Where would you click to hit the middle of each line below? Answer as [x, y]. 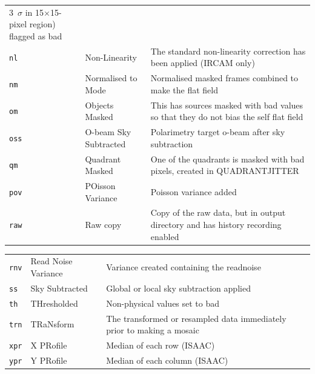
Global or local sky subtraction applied [178, 288]
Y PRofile [49, 360]
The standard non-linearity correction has [228, 51]
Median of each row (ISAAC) [161, 345]
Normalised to [111, 78]
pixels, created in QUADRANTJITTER [225, 171]
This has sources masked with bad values [227, 105]
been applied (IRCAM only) [203, 63]
